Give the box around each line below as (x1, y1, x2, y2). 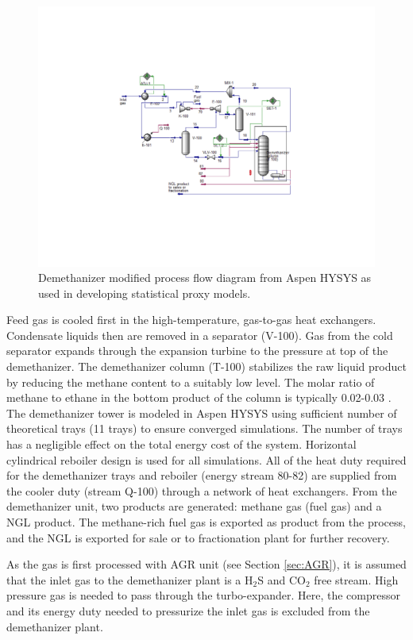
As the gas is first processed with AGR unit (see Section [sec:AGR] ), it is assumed (6, 556, 407, 573)
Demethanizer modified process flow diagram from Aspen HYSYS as (38, 269, 372, 286)
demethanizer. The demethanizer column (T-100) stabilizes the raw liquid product (6, 358, 407, 375)
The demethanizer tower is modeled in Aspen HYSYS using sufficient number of (6, 404, 397, 421)
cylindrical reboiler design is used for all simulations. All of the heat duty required (6, 451, 407, 468)
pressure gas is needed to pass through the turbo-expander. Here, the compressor (6, 587, 400, 603)
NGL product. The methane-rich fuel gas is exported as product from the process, (6, 514, 406, 530)
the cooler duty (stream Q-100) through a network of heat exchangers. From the (6, 482, 397, 499)
